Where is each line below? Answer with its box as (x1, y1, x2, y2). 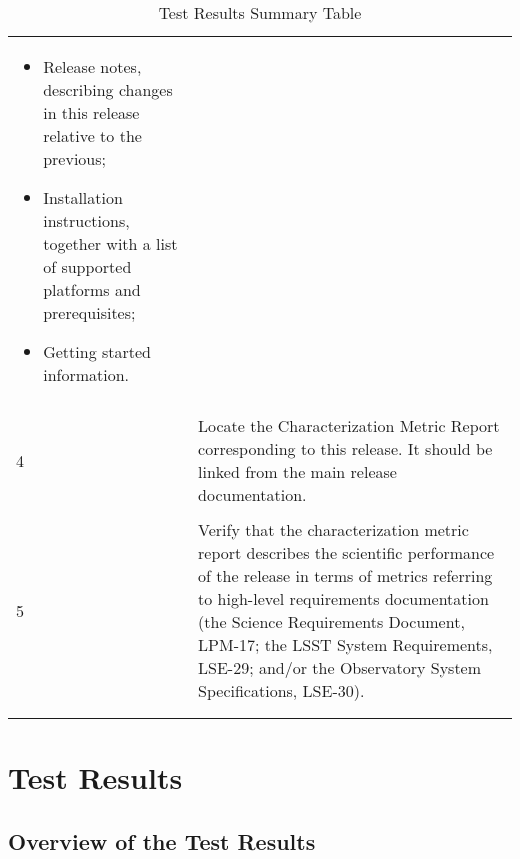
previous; (43, 147, 107, 170)
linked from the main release (198, 460, 397, 483)
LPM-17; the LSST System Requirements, (198, 633, 493, 656)
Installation (43, 186, 123, 209)
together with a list (43, 232, 178, 255)
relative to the (43, 124, 142, 147)
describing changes (43, 78, 173, 101)
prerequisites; (43, 301, 136, 324)
